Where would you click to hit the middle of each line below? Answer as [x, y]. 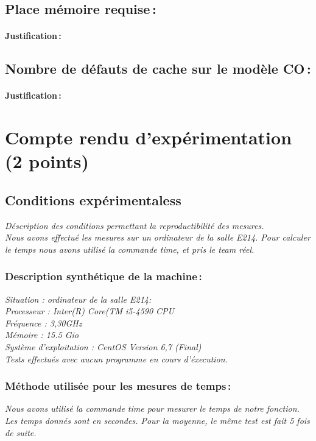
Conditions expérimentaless [93, 199]
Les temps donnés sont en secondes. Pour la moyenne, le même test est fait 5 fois [157, 421]
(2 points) [47, 161]
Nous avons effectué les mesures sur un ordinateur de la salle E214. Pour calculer [158, 237]
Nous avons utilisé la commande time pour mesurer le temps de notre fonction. [152, 408]
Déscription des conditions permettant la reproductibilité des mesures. [135, 225]
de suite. [21, 432]
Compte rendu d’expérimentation [149, 137]
